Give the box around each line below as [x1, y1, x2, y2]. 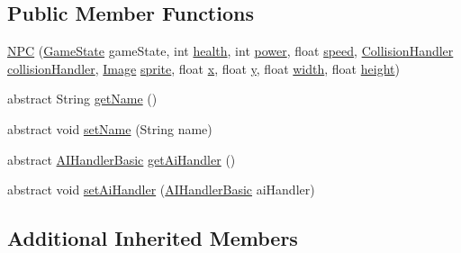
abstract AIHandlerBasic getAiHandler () [7, 149, 236, 168]
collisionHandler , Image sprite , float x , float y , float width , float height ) [7, 59, 400, 77]
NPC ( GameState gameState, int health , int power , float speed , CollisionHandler [7, 41, 454, 60]
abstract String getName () [7, 89, 158, 108]
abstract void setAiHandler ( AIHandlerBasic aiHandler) [7, 180, 315, 199]
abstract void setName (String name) [7, 119, 212, 138]
